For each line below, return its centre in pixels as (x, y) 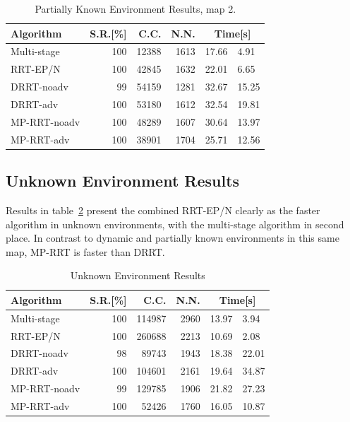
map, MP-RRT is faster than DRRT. (85, 251)
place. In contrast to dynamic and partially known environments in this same (173, 238)
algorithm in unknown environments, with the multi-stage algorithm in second (175, 224)
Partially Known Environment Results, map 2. (135, 8)
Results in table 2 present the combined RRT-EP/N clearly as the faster (163, 210)
